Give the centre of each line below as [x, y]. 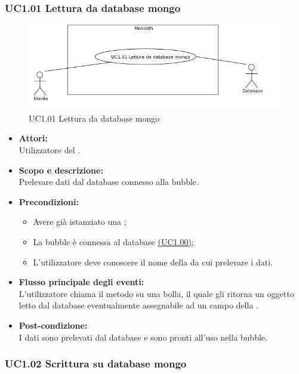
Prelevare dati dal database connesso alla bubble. [109, 182]
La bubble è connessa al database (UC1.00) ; [113, 242]
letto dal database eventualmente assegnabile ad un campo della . [138, 305]
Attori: [33, 138]
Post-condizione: [53, 325]
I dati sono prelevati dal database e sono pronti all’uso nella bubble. [143, 337]
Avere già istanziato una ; [80, 222]
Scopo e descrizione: [61, 170]
